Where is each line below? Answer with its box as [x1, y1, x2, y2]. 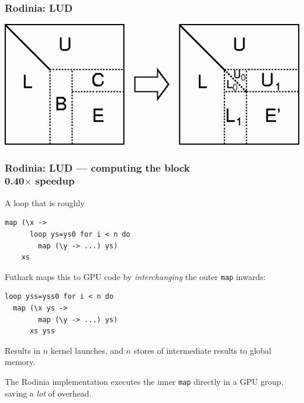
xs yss [29, 327, 55, 336]
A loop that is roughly [5, 196, 85, 209]
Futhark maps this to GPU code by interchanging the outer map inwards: [5, 270, 266, 282]
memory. [5, 356, 36, 368]
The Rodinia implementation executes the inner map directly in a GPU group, [5, 375, 284, 387]
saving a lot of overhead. [5, 387, 92, 399]
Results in [5, 344, 41, 356]
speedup [35, 173, 75, 188]
